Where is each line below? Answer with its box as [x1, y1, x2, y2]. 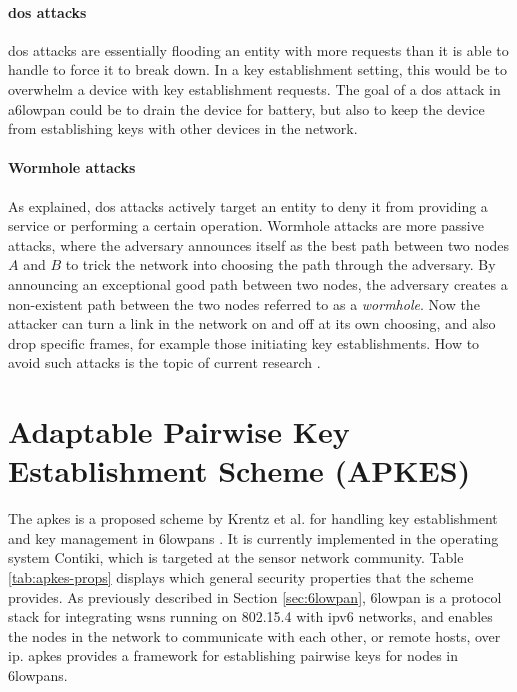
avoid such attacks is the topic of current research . [8, 352, 321, 373]
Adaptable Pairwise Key [8, 411, 350, 452]
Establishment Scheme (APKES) [8, 450, 471, 491]
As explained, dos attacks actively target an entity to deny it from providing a [8, 195, 488, 216]
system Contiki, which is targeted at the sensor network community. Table [8, 547, 464, 568]
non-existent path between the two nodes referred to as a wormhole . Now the [8, 293, 480, 314]
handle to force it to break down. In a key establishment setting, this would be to [8, 59, 507, 80]
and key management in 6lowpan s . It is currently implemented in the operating [8, 527, 499, 548]
